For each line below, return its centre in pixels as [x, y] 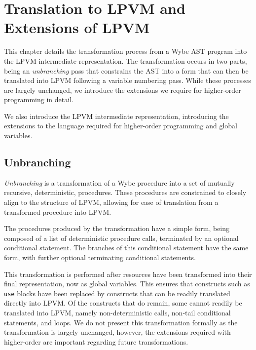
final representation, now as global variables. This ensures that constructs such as [127, 284]
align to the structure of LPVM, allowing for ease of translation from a [111, 202]
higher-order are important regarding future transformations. [96, 341]
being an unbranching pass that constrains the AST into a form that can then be [126, 70]
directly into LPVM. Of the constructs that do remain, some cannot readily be [123, 303]
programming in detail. [39, 99]
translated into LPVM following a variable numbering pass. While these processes [128, 80]
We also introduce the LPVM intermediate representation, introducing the [116, 116]
